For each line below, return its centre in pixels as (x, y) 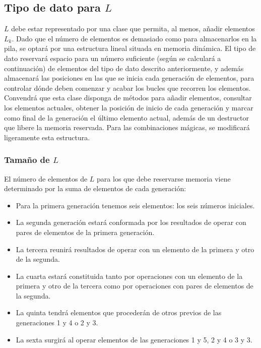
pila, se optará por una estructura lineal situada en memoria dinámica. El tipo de (130, 48)
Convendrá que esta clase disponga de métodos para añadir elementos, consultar (128, 98)
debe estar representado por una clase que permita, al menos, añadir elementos (133, 28)
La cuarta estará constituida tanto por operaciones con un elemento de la (129, 276)
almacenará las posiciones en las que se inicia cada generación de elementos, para (129, 78)
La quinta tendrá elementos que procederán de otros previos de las (119, 312)
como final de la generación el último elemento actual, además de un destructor (126, 117)
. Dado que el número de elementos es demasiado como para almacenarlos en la (134, 38)
